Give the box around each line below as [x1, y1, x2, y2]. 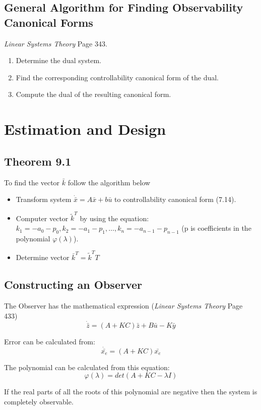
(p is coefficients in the [181, 223, 251, 233]
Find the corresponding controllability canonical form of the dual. [16, 72, 219, 82]
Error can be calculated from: [4, 336, 95, 346]
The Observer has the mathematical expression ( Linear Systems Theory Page [4, 300, 243, 311]
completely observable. [4, 396, 74, 406]
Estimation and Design [4, 119, 166, 139]
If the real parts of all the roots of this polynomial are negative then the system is [4, 386, 257, 397]
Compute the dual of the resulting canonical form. [16, 89, 171, 99]
